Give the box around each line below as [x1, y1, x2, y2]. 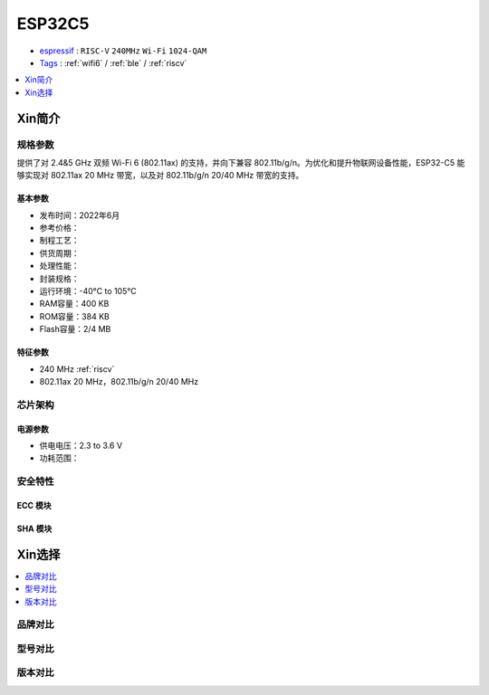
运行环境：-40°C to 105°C [39, 286, 137, 296]
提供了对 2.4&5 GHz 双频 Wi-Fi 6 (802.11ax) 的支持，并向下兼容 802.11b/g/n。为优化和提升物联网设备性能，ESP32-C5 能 [16, 157, 465, 167]
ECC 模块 [16, 500, 52, 510]
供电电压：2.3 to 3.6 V [39, 440, 122, 451]
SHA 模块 [16, 523, 53, 534]
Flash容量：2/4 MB [39, 324, 111, 335]
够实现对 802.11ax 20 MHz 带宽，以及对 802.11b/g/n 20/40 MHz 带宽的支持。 [16, 170, 304, 181]
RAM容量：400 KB [39, 299, 110, 309]
